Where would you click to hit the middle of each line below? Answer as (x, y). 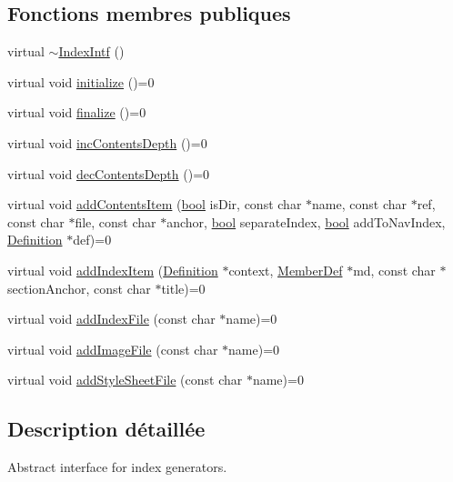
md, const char (394, 270)
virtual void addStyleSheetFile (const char (125, 380)
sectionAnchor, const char (79, 288)
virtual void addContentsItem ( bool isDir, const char (155, 204)
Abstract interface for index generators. (117, 467)
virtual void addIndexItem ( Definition (113, 270)
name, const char (359, 204)
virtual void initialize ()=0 (81, 81)
